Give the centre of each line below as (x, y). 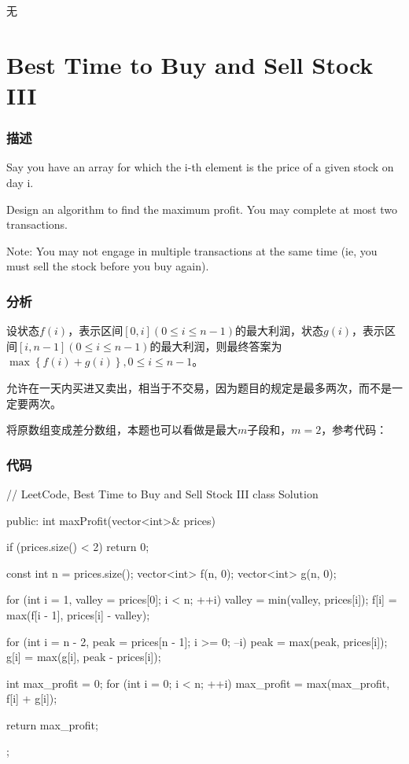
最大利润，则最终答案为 (221, 345)
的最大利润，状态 (280, 331)
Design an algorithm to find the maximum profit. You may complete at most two (202, 209)
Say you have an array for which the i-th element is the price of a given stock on (200, 167)
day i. (20, 182)
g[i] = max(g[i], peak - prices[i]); (84, 657)
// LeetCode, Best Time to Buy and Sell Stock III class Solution (162, 493)
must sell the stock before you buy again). (108, 266)
